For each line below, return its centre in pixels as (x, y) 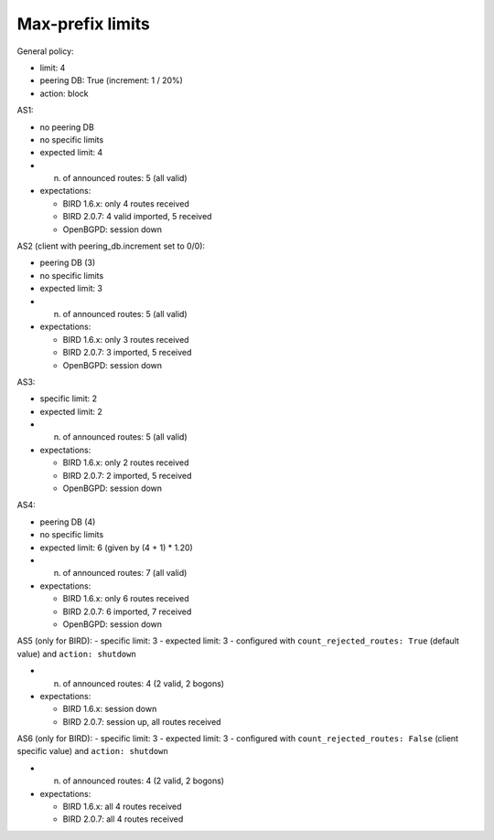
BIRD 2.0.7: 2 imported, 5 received (127, 475)
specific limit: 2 (69, 399)
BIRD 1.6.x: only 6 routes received (126, 599)
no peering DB (67, 127)
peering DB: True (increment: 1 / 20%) (111, 80)
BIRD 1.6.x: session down (110, 709)
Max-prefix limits (83, 24)
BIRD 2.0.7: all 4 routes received (123, 819)
